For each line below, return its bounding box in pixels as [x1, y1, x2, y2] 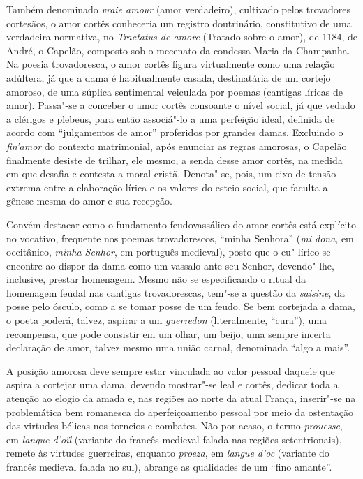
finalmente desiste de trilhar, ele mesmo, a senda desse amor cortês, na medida [6, 152, 343, 167]
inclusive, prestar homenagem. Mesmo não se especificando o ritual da [6, 272, 306, 286]
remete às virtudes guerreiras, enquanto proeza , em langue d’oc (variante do [6, 445, 329, 460]
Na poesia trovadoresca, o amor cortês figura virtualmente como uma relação [6, 57, 335, 71]
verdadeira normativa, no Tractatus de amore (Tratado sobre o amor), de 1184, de [6, 29, 358, 44]
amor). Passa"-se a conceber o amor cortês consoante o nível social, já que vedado [6, 98, 355, 112]
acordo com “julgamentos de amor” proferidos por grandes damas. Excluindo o [6, 125, 343, 140]
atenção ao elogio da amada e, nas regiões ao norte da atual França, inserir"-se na [6, 391, 356, 406]
